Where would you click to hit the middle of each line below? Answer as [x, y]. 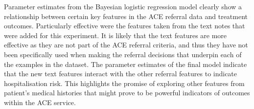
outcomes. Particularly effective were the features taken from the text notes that [125, 26]
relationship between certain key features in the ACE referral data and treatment [126, 16]
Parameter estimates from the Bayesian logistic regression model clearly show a [123, 6]
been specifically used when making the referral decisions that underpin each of [123, 54]
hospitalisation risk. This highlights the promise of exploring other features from [124, 83]
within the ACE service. [40, 102]
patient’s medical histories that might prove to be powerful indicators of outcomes [127, 93]
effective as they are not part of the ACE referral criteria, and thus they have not [126, 45]
